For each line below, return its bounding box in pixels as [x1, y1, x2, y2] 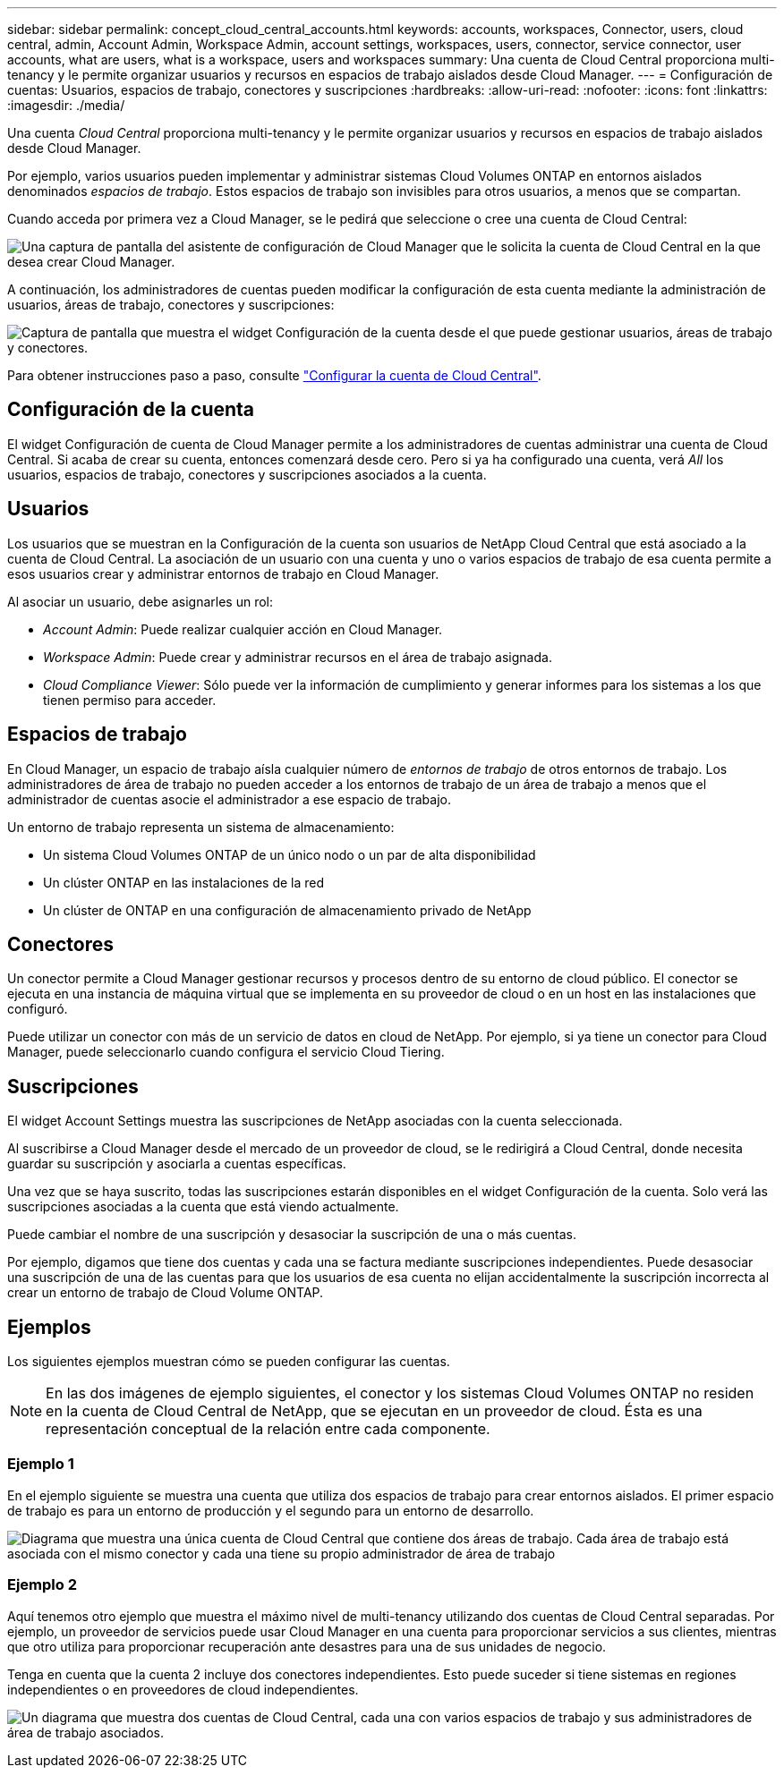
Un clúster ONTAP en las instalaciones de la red [43, 874, 325, 890]
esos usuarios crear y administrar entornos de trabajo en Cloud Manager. [7, 565, 439, 582]
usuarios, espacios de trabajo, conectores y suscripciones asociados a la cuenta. [7, 466, 487, 482]
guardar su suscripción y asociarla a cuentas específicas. [7, 1156, 346, 1172]
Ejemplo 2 [7, 1575, 78, 1594]
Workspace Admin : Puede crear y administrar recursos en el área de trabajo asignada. [43, 649, 552, 665]
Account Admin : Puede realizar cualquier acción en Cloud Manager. [43, 621, 443, 637]
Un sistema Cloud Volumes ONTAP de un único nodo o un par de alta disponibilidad [43, 846, 536, 862]
